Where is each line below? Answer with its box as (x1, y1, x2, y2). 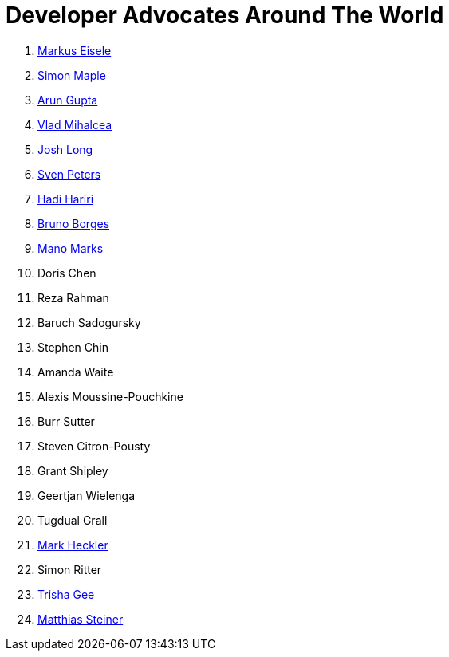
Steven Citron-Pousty (37, 439, 151, 453)
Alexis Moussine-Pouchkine (37, 389, 183, 403)
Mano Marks (37, 241, 104, 255)
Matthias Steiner (37, 612, 124, 626)
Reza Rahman (37, 290, 109, 305)
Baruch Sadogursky (37, 315, 141, 329)
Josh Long (37, 142, 93, 156)
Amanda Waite (37, 364, 114, 379)
